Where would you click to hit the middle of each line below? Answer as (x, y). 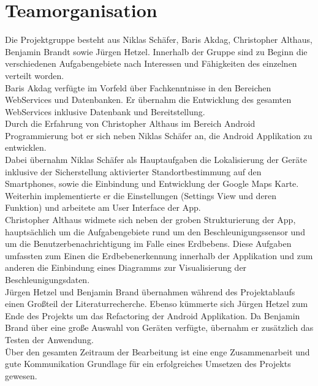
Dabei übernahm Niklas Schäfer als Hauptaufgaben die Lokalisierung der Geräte (156, 160)
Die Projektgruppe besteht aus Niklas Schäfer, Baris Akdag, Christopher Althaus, (159, 40)
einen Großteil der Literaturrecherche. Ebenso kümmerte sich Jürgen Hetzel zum (157, 304)
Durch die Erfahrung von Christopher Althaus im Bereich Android (130, 123)
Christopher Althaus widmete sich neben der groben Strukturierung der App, (150, 220)
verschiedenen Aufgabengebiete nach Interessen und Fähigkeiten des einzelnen (151, 63)
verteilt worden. (35, 75)
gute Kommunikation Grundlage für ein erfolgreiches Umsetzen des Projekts (148, 364)
